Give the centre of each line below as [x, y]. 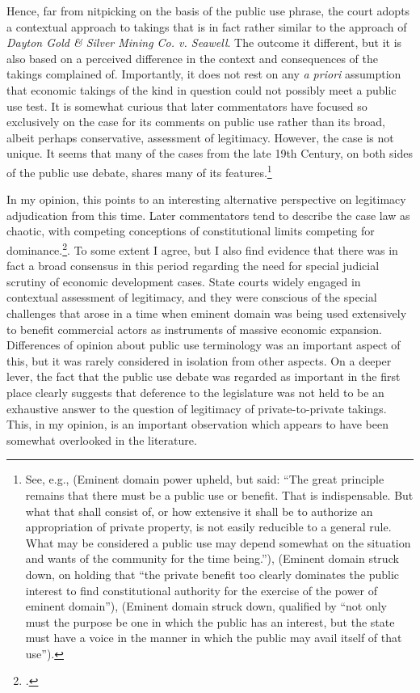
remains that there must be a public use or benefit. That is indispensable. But [219, 494]
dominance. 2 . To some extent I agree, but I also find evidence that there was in [202, 248]
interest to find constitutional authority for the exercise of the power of [202, 590]
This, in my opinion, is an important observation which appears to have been [197, 424]
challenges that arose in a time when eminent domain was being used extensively [207, 313]
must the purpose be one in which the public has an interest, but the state [210, 621]
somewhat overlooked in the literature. [102, 439]
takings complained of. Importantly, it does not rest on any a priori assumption [204, 74]
